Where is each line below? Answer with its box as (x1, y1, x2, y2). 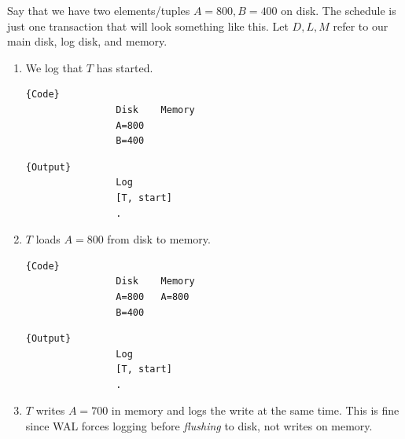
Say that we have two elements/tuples (7, 2, 190, 18)
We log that (25, 59, 83, 75)
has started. (96, 59, 153, 75)
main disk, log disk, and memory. (7, 33, 168, 49)
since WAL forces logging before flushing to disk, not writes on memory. (25, 418, 373, 434)
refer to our (333, 17, 388, 34)
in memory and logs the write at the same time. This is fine (111, 402, 399, 419)
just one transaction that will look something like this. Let (7, 17, 289, 34)
